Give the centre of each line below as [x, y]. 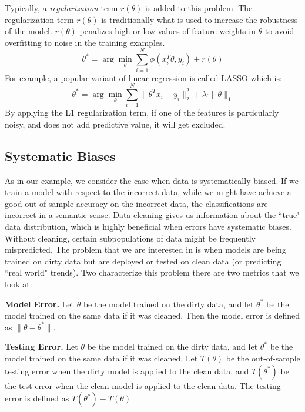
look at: [19, 284]
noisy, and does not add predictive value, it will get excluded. [115, 124]
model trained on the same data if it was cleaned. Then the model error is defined [152, 315]
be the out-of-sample [263, 358]
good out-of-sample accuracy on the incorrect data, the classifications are [136, 203]
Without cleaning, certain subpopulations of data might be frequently [130, 238]
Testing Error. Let [41, 346]
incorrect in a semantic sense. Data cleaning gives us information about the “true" [152, 215]
